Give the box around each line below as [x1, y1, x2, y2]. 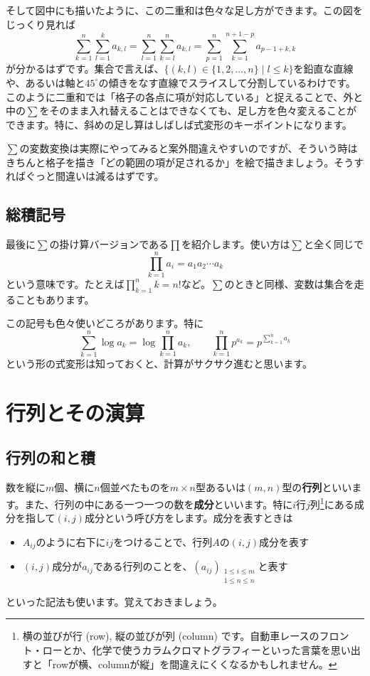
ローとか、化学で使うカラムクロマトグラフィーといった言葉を [42, 642, 331, 657]
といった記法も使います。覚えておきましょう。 [6, 594, 223, 608]
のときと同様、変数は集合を [224, 276, 354, 291]
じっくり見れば [6, 16, 75, 31]
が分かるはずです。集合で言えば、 [6, 61, 164, 76]
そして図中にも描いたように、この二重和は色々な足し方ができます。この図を [6, 3, 363, 17]
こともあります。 [15, 291, 95, 306]
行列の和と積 [6, 446, 95, 468]
